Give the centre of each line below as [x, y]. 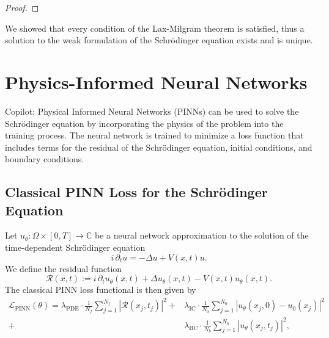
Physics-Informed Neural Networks [156, 81]
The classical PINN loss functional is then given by [101, 289]
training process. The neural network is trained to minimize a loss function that [154, 135]
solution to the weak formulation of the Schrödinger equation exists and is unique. [159, 40]
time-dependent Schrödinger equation [75, 247]
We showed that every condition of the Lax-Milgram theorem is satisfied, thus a [155, 28]
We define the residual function [64, 268]
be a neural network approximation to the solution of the [201, 235]
